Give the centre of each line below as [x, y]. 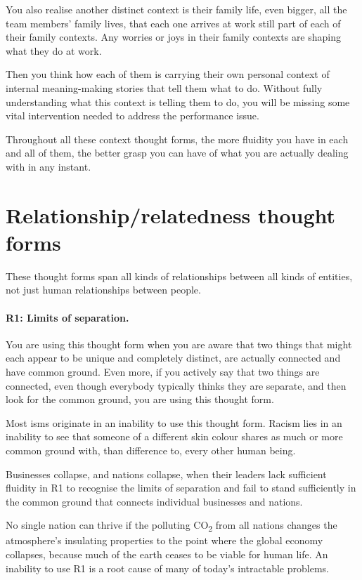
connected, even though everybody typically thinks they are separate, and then [176, 385]
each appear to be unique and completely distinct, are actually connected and [173, 358]
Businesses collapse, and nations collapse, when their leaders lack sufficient [166, 474]
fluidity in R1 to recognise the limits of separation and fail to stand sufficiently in [181, 488]
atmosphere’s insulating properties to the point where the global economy [164, 540]
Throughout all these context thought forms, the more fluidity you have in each [177, 139]
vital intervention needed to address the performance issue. [132, 116]
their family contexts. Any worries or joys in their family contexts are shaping [174, 37]
